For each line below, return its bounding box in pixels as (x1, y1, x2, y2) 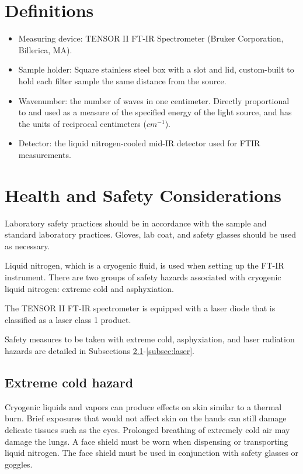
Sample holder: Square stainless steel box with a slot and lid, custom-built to (18, 63, 294, 75)
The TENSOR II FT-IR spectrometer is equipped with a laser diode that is (5, 302, 276, 314)
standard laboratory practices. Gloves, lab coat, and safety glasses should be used (5, 228, 297, 241)
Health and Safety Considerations (5, 183, 281, 207)
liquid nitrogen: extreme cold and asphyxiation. (5, 282, 174, 294)
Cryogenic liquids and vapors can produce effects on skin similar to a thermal (5, 400, 282, 413)
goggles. (5, 458, 33, 470)
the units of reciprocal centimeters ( (18, 117, 147, 129)
